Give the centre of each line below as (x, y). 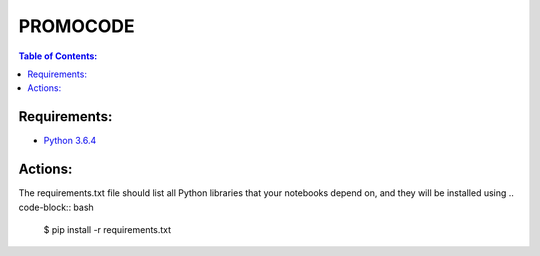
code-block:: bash (56, 207)
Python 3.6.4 (70, 141)
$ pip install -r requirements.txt (107, 229)
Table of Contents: (58, 56)
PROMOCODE (76, 26)
